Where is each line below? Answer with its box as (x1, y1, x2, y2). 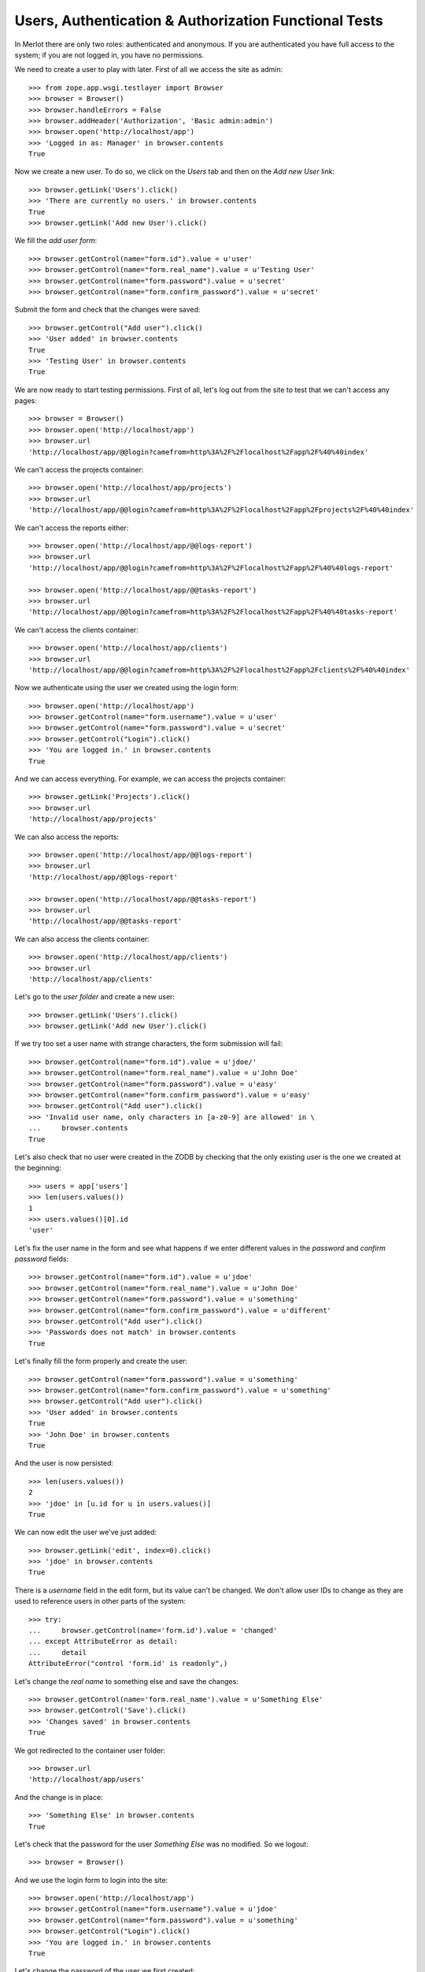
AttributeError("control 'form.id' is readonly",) (28, 1659, 228, 1668)
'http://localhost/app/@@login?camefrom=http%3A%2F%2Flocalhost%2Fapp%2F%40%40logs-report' (28, 563, 394, 572)
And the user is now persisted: (14, 1458, 114, 1468)
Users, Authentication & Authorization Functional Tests (14, 12, 383, 29)
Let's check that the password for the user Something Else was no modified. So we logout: (14, 1839, 309, 1849)
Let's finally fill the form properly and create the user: (14, 1357, 188, 1366)
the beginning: (14, 1163, 62, 1173)
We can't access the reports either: (14, 523, 129, 532)
